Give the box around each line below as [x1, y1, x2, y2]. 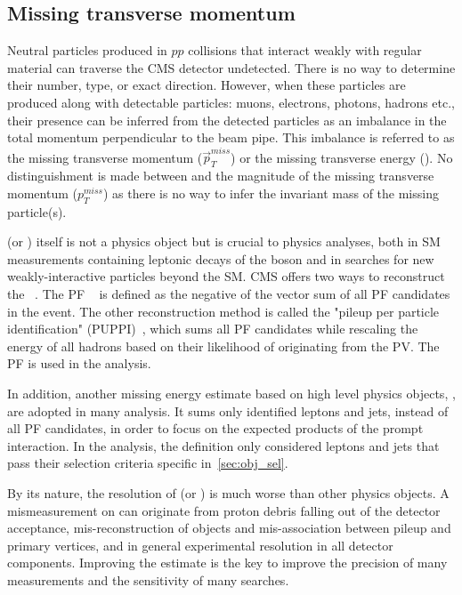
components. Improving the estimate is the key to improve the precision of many [7, 553, 448, 572]
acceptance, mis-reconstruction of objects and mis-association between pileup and [7, 519, 451, 537]
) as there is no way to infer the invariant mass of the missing [102, 183, 439, 202]
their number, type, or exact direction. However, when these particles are [7, 76, 406, 94]
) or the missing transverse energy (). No [231, 148, 453, 166]
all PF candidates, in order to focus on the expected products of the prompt [7, 419, 424, 438]
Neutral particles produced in [7, 41, 167, 60]
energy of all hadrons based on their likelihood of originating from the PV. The [7, 336, 440, 355]
